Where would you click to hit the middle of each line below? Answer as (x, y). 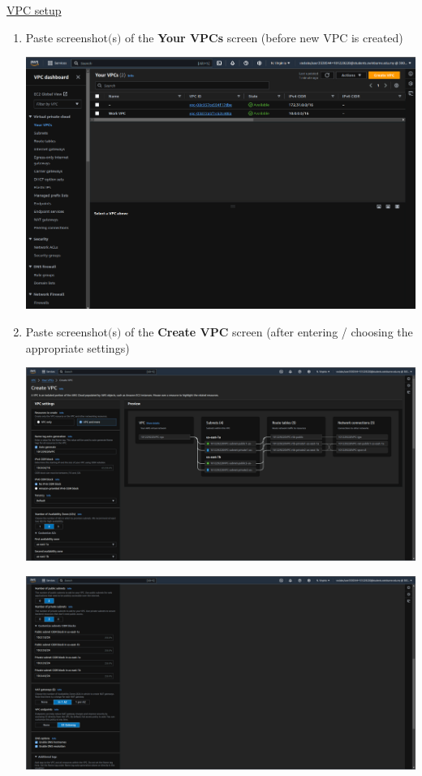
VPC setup (34, 10)
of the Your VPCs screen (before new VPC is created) (264, 37)
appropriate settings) (78, 347)
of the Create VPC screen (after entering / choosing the (269, 332)
